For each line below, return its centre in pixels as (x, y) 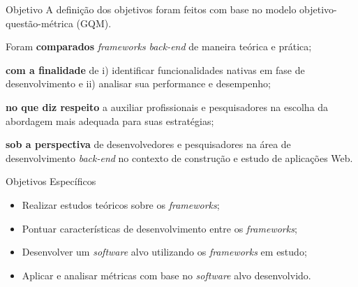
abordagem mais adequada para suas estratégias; (110, 120)
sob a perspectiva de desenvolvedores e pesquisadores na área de (148, 144)
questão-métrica (39, 23)
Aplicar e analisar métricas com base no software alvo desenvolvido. (166, 275)
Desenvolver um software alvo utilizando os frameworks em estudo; (164, 252)
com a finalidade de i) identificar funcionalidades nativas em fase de (155, 69)
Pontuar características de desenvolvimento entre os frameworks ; (159, 228)
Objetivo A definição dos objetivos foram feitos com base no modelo (151, 9)
